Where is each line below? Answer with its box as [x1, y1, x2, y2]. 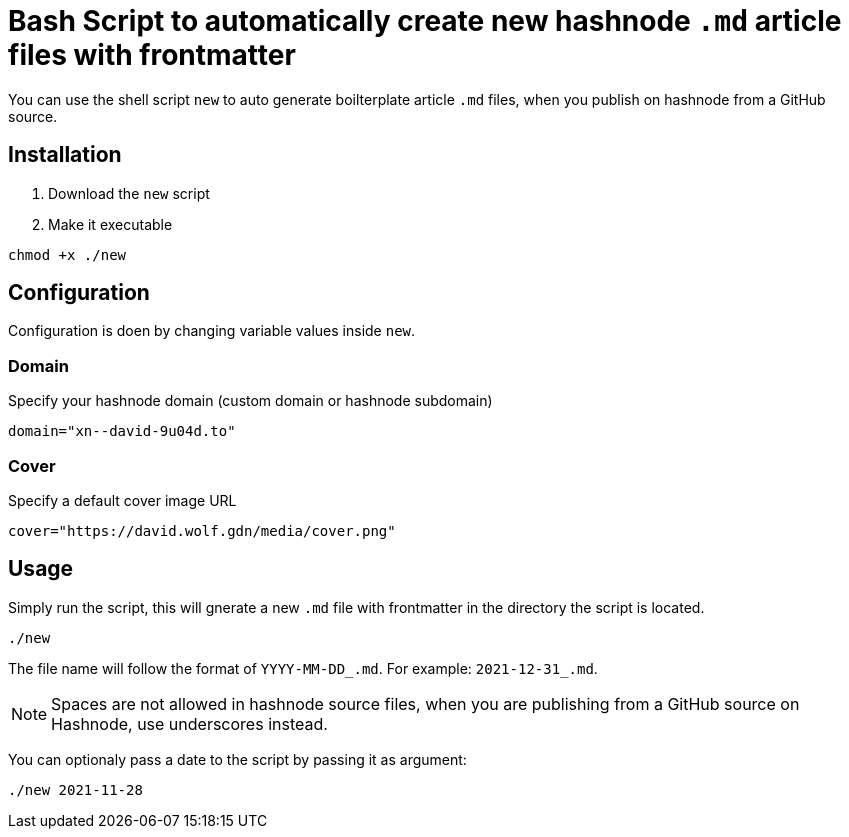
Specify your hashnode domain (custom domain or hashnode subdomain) [8, 392, 493, 410]
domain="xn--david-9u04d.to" [8, 423, 236, 440]
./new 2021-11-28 [8, 781, 143, 798]
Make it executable [48, 215, 173, 233]
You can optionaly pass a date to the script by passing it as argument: [8, 750, 467, 768]
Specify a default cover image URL [8, 491, 237, 509]
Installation [8, 142, 122, 168]
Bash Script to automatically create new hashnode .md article [8, 4, 842, 38]
